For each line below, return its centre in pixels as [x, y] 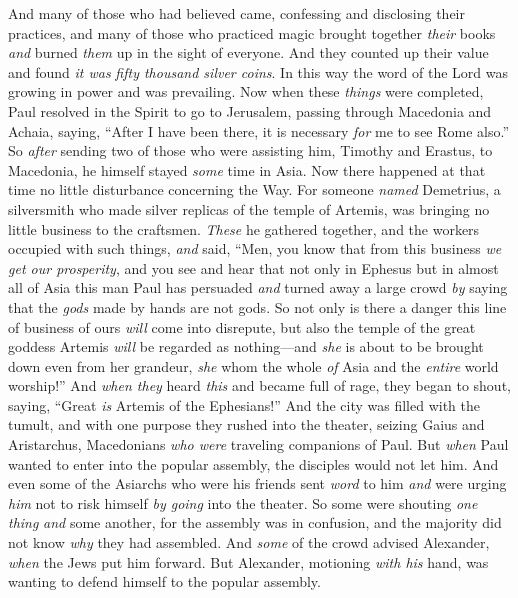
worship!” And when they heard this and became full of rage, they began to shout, [259, 385]
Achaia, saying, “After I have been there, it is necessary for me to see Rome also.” [259, 130]
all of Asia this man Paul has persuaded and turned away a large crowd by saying [258, 287]
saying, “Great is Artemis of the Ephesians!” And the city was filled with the [244, 404]
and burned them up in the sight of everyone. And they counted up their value [248, 52]
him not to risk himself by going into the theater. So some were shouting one [243, 502]
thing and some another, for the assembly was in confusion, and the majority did [255, 522]
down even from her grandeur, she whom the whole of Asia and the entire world [253, 365]
